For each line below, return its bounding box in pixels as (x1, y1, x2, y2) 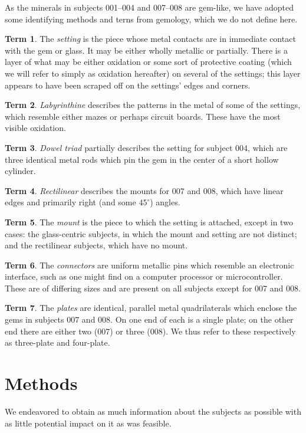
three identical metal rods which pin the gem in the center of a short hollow (5, 153, 279, 165)
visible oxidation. (5, 122, 66, 134)
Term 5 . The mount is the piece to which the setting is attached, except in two (5, 215, 293, 228)
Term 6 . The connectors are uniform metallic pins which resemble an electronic (5, 258, 294, 271)
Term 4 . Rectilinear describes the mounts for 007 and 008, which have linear (5, 184, 284, 196)
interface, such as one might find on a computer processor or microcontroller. (5, 270, 283, 283)
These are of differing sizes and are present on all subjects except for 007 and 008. (5, 281, 301, 294)
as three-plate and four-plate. (5, 336, 110, 349)
